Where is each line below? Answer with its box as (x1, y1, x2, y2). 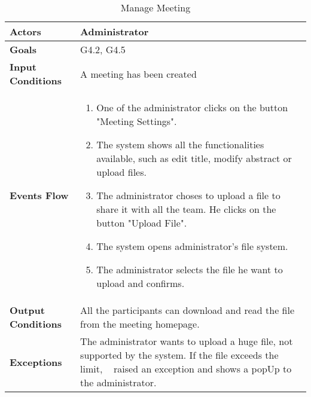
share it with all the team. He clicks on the (96, 202, 276, 216)
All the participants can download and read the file (80, 303, 295, 317)
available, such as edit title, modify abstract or (96, 151, 292, 165)
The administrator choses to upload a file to (96, 188, 280, 202)
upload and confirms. (96, 276, 185, 290)
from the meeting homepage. (80, 317, 200, 331)
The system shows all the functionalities (96, 138, 264, 151)
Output (10, 303, 45, 317)
